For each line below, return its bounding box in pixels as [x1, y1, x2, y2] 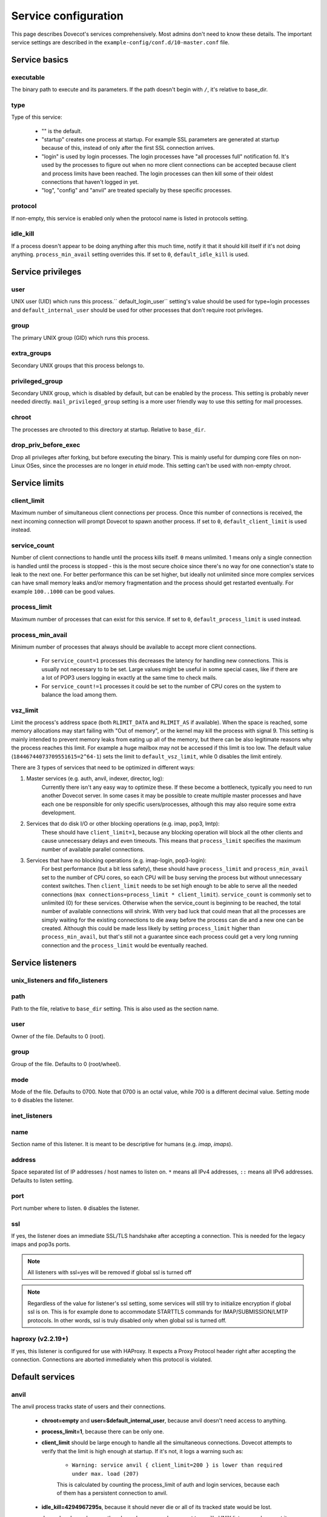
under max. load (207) [71, 1470, 139, 1477]
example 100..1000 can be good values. [11, 587, 115, 595]
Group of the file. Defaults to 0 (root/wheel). [11, 1060, 121, 1067]
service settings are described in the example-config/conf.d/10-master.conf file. [11, 38, 230, 46]
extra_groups [11, 349, 51, 357]
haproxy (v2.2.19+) [11, 1335, 69, 1343]
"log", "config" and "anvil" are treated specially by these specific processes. [41, 187, 233, 194]
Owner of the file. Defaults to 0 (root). [11, 1032, 105, 1040]
